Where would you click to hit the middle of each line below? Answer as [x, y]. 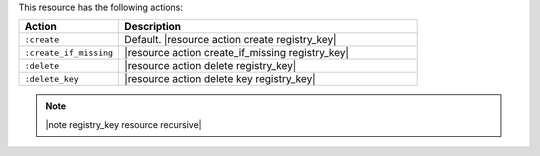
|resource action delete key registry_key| [220, 79]
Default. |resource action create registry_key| [230, 40]
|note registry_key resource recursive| [123, 124]
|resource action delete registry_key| [210, 66]
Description [153, 27]
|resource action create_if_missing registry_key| [237, 53]
